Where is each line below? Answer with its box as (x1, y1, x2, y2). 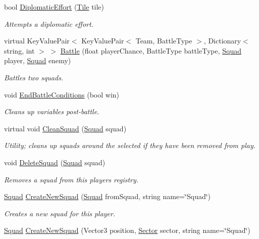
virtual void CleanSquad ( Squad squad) (4, 123, 127, 133)
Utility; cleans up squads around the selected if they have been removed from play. (4, 140, 255, 151)
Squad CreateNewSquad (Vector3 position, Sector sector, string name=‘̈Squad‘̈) (4, 225, 250, 235)
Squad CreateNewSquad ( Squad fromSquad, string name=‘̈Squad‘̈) (4, 191, 211, 202)
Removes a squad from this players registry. (4, 174, 139, 184)
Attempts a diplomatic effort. (4, 18, 93, 29)
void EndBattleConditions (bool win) (4, 89, 120, 100)
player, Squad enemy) (4, 55, 71, 66)
